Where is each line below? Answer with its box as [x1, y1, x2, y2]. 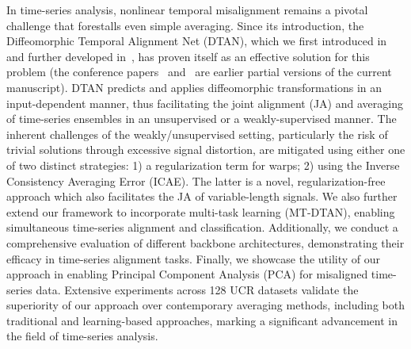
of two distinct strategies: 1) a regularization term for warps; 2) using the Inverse [6, 156, 400, 173]
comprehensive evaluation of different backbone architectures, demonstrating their [6, 234, 405, 251]
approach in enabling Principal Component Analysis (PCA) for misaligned [6, 266, 368, 282]
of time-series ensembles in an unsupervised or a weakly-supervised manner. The [6, 110, 397, 127]
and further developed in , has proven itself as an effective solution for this [6, 48, 370, 64]
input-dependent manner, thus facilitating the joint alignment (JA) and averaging [6, 94, 403, 111]
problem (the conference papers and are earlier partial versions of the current [6, 63, 392, 80]
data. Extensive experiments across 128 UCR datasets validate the [36, 281, 359, 297]
